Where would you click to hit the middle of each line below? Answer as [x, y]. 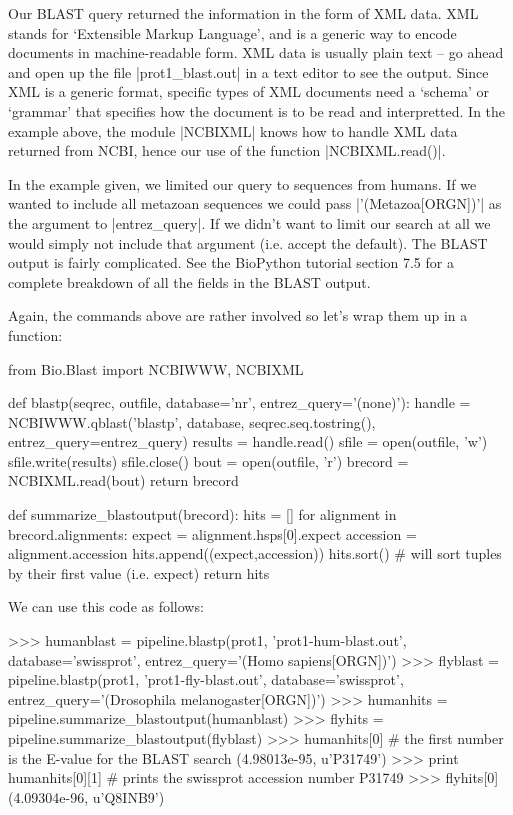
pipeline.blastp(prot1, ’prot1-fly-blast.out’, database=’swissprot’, [206, 679]
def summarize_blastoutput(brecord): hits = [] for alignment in [202, 514]
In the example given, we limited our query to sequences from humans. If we [242, 183]
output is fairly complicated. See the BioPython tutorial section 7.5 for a [231, 262]
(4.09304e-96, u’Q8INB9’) [86, 796]
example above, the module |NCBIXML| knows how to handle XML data [233, 130]
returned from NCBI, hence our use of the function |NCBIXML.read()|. [227, 150]
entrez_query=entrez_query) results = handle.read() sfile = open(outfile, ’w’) [248, 441]
